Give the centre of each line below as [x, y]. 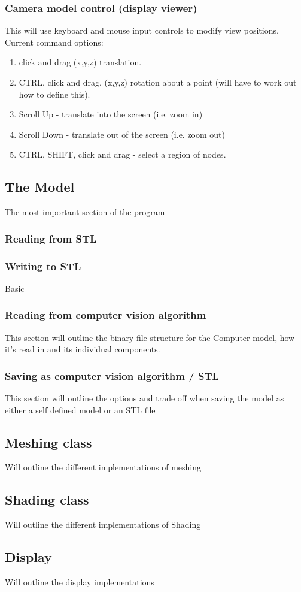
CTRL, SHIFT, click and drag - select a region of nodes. [122, 154]
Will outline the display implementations [80, 582]
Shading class [47, 499]
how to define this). [54, 94]
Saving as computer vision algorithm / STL [112, 375]
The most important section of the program [85, 212]
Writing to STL [43, 266]
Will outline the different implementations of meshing [103, 467]
